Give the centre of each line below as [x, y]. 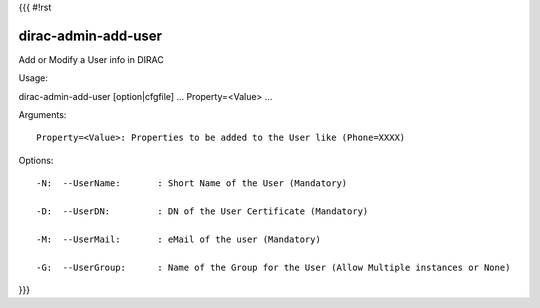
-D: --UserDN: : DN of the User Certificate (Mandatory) [202, 211]
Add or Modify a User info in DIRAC [91, 59]
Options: [36, 160]
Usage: [33, 78]
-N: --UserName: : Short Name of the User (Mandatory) [192, 183]
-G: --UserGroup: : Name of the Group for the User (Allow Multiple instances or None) [273, 267]
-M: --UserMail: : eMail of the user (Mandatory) [179, 239]
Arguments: [42, 115]
